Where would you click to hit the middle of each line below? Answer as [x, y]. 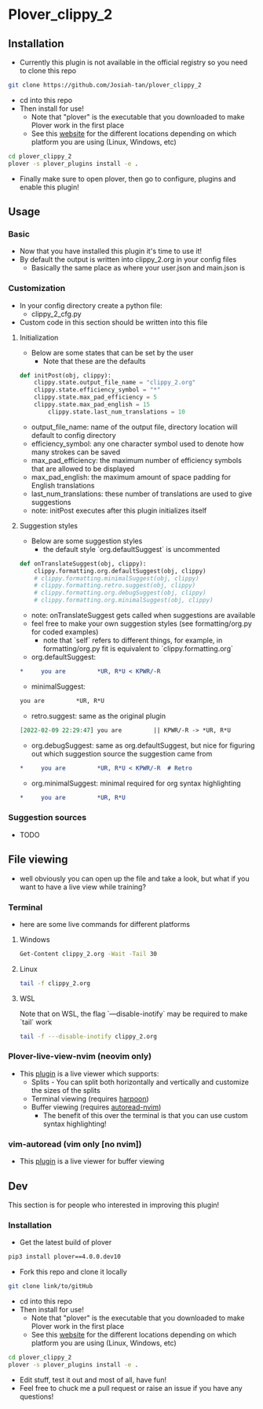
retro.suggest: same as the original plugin [99, 716]
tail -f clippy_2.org [55, 983]
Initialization [39, 337]
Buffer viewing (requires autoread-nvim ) [96, 1107]
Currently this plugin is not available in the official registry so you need [133, 62]
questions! [37, 1396]
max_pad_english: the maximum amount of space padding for [131, 476]
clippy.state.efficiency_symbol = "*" [97, 390]
